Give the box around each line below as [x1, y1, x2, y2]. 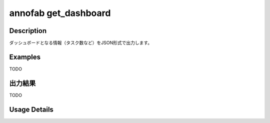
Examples [9, 52, 41, 61]
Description [9, 26, 47, 35]
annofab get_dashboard [9, 7, 111, 18]
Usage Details [9, 105, 53, 113]
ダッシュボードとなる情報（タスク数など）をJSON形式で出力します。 [9, 40, 152, 46]
